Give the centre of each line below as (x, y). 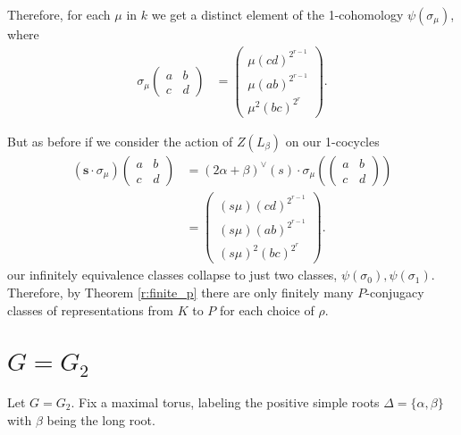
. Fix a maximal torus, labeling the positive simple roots (225, 402)
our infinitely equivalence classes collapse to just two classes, (172, 275)
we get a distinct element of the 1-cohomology (277, 14)
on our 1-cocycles (332, 141)
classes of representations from (90, 310)
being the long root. (101, 419)
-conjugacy (395, 292)
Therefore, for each (59, 14)
